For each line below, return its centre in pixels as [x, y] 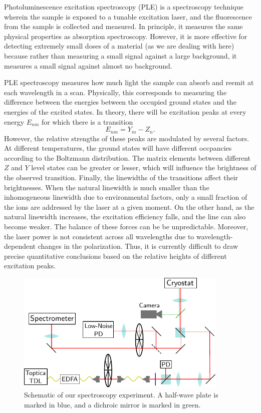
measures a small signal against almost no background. [88, 65]
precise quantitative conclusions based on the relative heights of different [115, 256]
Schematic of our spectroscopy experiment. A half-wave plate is [121, 394]
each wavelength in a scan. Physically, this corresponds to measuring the [115, 92]
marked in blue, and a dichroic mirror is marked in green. [112, 404]
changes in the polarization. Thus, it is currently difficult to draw [138, 246]
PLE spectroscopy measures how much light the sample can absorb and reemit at [129, 82]
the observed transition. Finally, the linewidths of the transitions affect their [121, 177]
